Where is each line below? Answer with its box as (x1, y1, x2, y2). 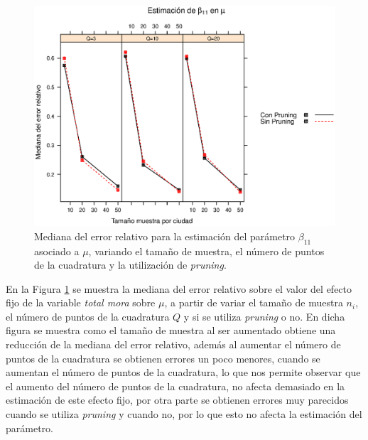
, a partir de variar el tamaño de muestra (164, 295, 343, 310)
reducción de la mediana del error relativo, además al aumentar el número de (6, 337, 341, 352)
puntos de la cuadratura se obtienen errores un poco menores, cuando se (6, 350, 320, 365)
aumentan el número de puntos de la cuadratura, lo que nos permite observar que (6, 365, 361, 380)
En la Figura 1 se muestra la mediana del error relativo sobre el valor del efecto (6, 281, 352, 296)
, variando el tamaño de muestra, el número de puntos (88, 243, 325, 258)
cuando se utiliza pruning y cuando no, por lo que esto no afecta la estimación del (6, 407, 362, 422)
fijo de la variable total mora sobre (6, 295, 156, 310)
